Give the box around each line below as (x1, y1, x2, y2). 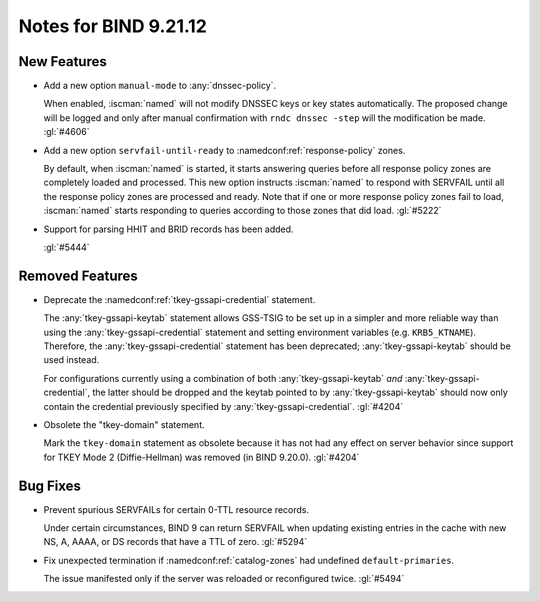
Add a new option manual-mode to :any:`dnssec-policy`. (43, 80, 277, 92)
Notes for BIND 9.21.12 (18, 15, 207, 37)
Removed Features (18, 267, 139, 284)
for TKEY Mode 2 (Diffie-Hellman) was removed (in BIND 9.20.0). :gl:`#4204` (43, 451, 360, 463)
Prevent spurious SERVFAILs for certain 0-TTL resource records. (43, 503, 310, 515)
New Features (18, 53, 107, 70)
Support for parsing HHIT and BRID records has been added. (43, 223, 294, 235)
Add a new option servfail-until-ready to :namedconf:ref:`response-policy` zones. (43, 144, 406, 156)
